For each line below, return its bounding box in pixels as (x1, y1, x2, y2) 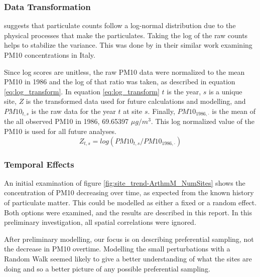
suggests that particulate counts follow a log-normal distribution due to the (4, 20, 236, 31)
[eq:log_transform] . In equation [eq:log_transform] (4, 86, 160, 96)
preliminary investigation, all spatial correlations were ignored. (4, 217, 196, 227)
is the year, (167, 86, 201, 96)
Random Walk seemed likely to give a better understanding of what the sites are (4, 253, 252, 263)
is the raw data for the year (31, 105, 116, 116)
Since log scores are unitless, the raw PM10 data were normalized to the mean (4, 66, 245, 77)
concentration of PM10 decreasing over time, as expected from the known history (4, 187, 254, 198)
